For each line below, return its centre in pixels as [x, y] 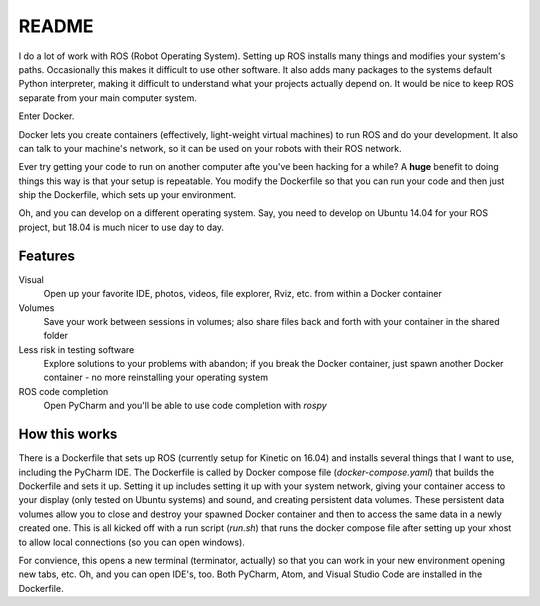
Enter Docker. [46, 116]
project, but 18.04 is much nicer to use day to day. [121, 227]
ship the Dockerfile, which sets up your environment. [127, 195]
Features [46, 255]
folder [56, 336]
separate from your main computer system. [107, 97]
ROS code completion [63, 391]
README [56, 26]
